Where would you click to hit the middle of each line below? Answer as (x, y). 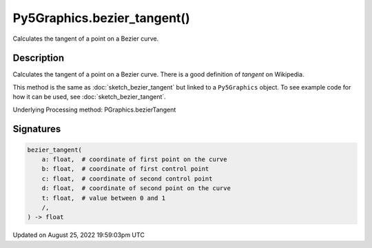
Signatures (37, 129)
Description (39, 58)
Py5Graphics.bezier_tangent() (101, 18)
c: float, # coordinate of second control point (127, 178)
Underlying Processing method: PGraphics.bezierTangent (94, 110)
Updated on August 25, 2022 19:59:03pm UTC (79, 235)
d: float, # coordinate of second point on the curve (136, 188)
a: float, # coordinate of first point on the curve (134, 159)
